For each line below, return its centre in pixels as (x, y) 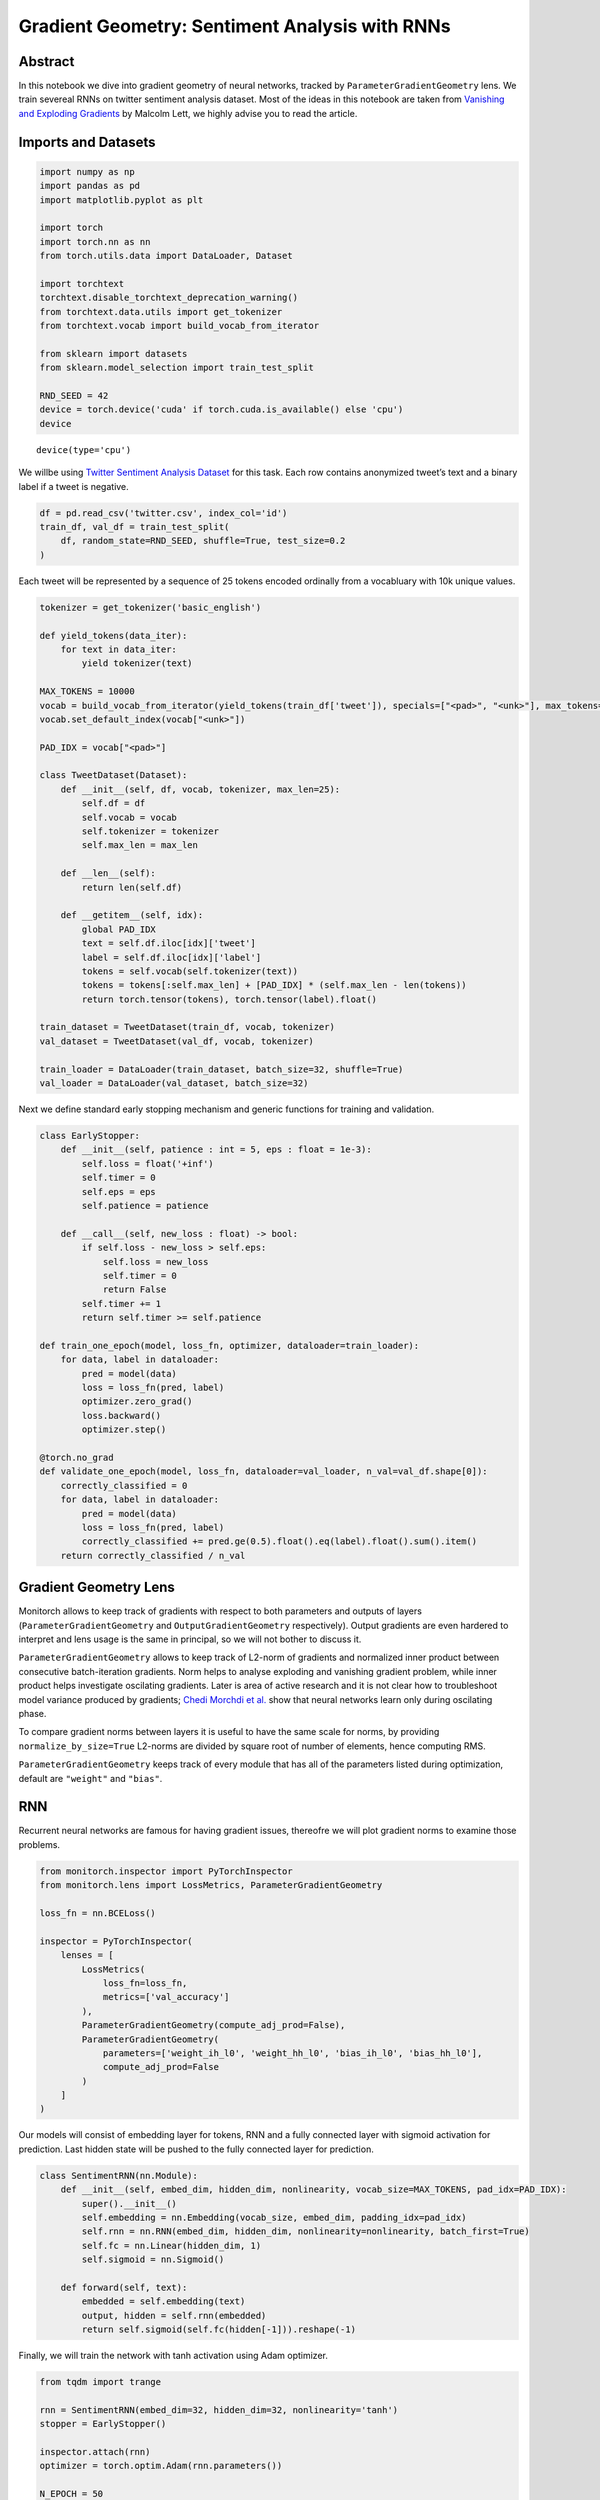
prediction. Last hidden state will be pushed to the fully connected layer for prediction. (196, 2149)
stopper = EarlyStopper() (103, 2424)
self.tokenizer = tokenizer (150, 831)
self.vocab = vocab (129, 817)
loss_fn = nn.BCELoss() (98, 1913)
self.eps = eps (119, 1191)
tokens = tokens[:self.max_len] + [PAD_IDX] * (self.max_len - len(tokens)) (274, 985)
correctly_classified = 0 (124, 1485)
